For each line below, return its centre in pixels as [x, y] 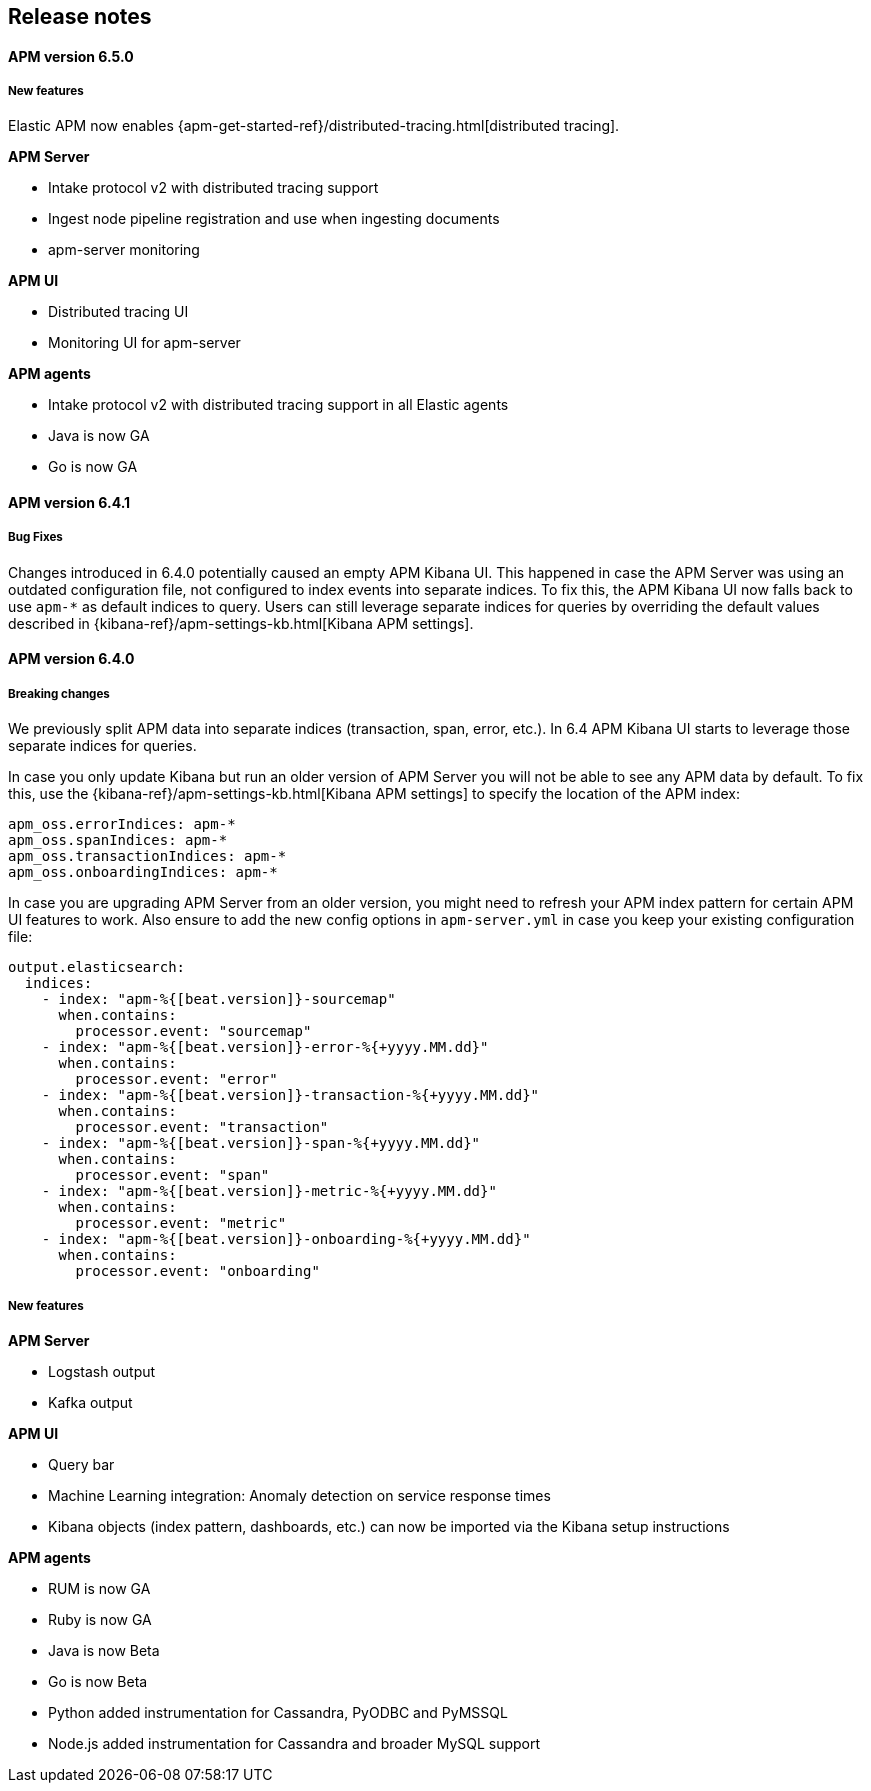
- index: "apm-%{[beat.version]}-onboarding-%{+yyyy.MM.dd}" [286, 1239]
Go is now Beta [98, 1681]
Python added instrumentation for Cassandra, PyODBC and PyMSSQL [278, 1712]
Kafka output [90, 1402]
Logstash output [102, 1371]
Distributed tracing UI [118, 312]
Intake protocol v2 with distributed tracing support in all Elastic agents [278, 405]
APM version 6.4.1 [69, 502]
